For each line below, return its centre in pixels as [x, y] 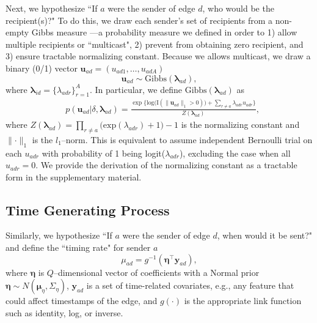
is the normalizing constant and [240, 124]
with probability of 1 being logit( [104, 153]
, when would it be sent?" [265, 235]
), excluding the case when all [235, 153]
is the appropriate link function [243, 301]
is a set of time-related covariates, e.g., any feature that [190, 285]
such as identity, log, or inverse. [64, 312]
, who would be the [238, 8]
